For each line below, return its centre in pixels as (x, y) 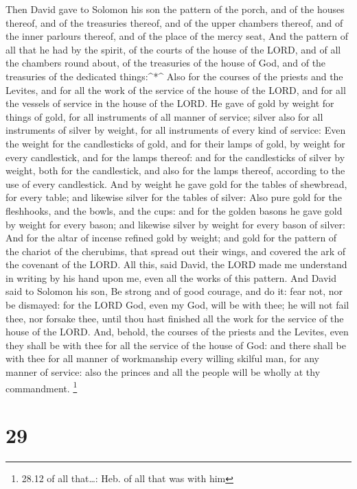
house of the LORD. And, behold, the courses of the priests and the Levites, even (177, 332)
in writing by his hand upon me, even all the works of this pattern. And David (171, 277)
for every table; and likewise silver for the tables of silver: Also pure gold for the (174, 197)
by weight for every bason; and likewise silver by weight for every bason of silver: (175, 224)
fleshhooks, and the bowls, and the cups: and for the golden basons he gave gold (174, 210)
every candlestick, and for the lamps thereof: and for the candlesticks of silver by (175, 157)
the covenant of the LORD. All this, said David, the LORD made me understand (176, 264)
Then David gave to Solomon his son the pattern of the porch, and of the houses (175, 9)
